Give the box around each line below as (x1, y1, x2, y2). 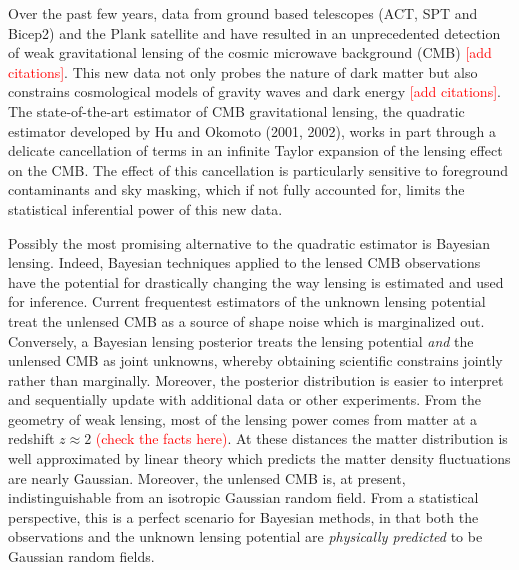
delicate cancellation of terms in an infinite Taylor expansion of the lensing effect (8, 140, 503, 161)
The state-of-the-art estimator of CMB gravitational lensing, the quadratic (8, 100, 465, 121)
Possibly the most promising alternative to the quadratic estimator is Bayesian (8, 232, 491, 253)
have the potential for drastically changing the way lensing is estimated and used (8, 271, 504, 292)
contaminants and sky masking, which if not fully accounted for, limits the (8, 179, 465, 200)
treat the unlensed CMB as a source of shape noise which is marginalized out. (8, 310, 485, 331)
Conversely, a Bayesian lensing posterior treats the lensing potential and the (8, 330, 474, 351)
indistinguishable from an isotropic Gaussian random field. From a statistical (8, 487, 479, 508)
